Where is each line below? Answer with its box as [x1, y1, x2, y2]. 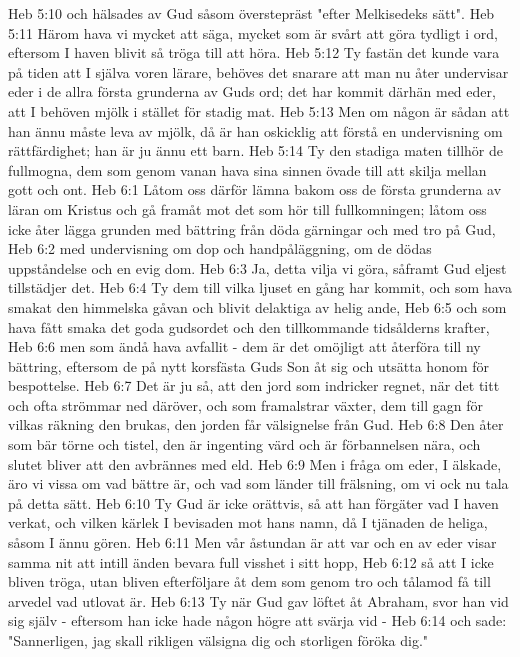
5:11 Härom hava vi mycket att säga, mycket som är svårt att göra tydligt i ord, [8, 22, 498, 43]
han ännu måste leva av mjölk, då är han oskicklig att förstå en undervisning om [8, 120, 503, 141]
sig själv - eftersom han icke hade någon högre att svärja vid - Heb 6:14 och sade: [8, 610, 507, 631]
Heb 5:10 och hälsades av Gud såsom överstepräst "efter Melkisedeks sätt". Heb [8, 3, 495, 23]
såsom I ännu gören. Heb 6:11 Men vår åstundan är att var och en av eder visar [8, 532, 497, 553]
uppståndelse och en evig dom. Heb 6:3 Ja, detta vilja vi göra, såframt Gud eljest [8, 257, 507, 278]
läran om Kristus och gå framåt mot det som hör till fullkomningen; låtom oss [8, 198, 487, 219]
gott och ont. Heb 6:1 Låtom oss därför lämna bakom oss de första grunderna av [8, 179, 502, 200]
